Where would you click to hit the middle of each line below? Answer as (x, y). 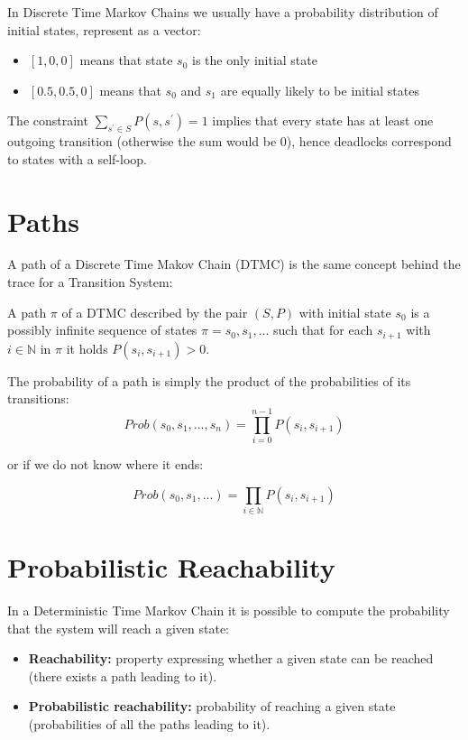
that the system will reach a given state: (119, 628)
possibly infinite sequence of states (102, 330)
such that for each (323, 330)
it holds (87, 348)
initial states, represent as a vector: (104, 29)
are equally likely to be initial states (320, 90)
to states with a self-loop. (77, 158)
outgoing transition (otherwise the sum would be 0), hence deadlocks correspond (229, 141)
